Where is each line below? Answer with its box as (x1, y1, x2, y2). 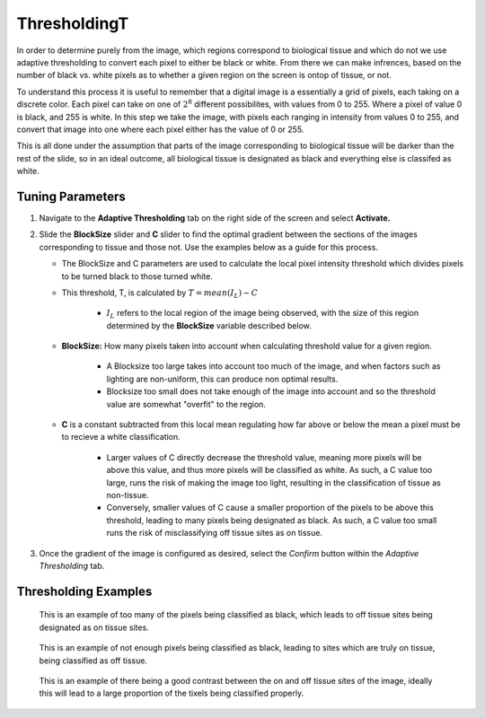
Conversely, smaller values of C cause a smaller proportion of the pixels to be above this (106, 503, 435, 513)
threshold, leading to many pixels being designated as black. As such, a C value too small (106, 514, 437, 525)
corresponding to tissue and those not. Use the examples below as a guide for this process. (39, 241, 379, 252)
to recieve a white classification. (61, 432, 181, 442)
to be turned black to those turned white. (61, 270, 213, 282)
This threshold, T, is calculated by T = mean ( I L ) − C (61, 287, 259, 300)
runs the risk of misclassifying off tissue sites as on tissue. (106, 528, 323, 538)
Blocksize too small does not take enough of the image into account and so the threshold (106, 386, 436, 397)
